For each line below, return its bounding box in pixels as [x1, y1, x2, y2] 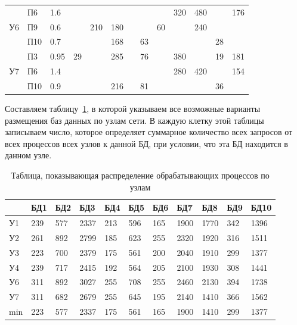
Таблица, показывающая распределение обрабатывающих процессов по [11, 169, 270, 182]
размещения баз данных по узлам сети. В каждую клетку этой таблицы [5, 114, 264, 126]
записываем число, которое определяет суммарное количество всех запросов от [5, 126, 293, 138]
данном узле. [5, 149, 52, 161]
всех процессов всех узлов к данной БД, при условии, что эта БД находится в [5, 137, 288, 149]
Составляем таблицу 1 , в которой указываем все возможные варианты [5, 102, 261, 115]
